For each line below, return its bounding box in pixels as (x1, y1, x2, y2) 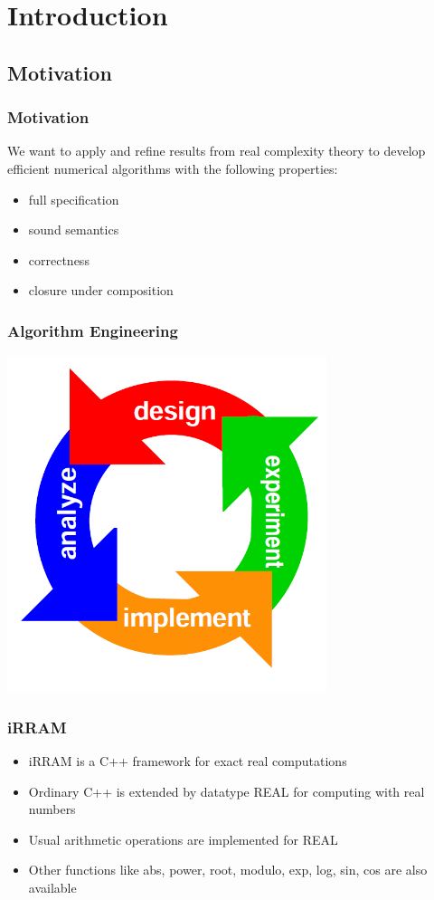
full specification (28, 189, 119, 208)
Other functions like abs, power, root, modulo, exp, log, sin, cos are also (28, 860, 428, 879)
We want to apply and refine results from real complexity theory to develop (7, 141, 426, 160)
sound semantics (28, 220, 119, 239)
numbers (28, 799, 76, 819)
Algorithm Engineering (7, 319, 178, 341)
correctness (28, 250, 90, 269)
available (28, 878, 77, 897)
